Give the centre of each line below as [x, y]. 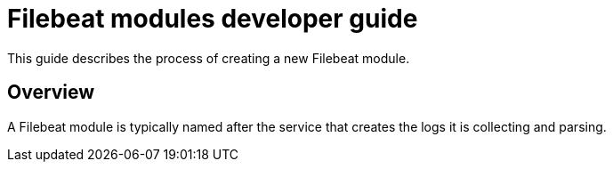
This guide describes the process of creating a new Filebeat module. [209, 58]
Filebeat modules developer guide [213, 19]
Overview [51, 93]
